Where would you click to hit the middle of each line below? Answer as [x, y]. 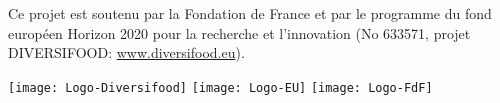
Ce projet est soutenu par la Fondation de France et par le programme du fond [250, 13]
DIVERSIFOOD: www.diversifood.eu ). [126, 52]
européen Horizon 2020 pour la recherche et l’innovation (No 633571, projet [239, 32]
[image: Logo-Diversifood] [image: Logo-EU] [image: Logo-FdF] [220, 87]
